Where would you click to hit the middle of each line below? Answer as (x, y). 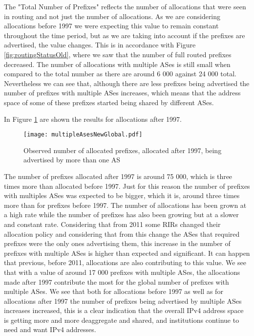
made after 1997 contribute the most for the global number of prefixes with (116, 281)
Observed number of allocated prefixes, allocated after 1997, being (123, 150)
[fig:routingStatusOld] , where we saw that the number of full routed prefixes (118, 54)
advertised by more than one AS (72, 160)
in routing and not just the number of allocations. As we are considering (112, 16)
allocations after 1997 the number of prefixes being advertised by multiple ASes (123, 301)
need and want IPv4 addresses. (50, 329)
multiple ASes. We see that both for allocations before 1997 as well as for (114, 291)
